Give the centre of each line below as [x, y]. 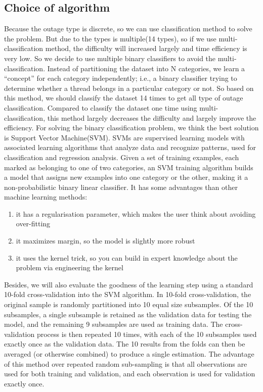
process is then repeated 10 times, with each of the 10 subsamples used [147, 334]
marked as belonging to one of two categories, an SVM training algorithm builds [129, 167]
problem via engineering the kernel [70, 267]
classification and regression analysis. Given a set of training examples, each [122, 157]
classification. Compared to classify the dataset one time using [101, 107]
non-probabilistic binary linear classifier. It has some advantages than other [121, 187]
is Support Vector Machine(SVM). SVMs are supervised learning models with [124, 137]
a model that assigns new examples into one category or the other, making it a [126, 177]
